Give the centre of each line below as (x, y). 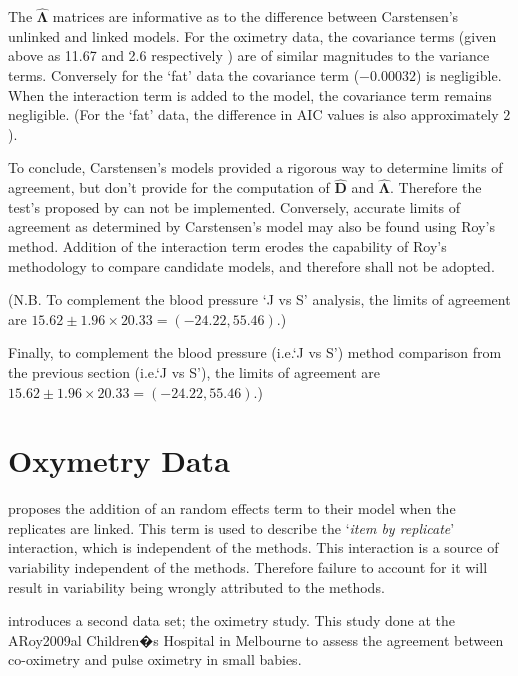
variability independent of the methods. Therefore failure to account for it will (248, 567)
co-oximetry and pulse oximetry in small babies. (155, 659)
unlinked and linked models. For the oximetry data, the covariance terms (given (252, 35)
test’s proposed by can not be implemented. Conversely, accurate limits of (234, 206)
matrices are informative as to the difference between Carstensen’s (255, 16)
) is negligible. (458, 75)
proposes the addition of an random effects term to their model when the (232, 508)
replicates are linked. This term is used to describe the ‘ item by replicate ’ (231, 527)
